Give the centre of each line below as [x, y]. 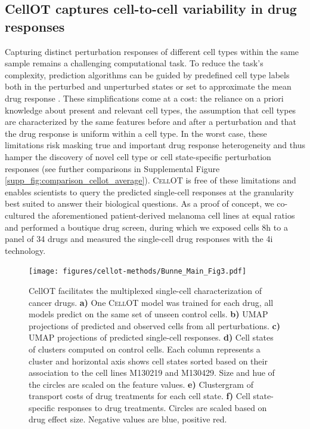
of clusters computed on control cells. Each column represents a [145, 349]
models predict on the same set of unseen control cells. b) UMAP [148, 314]
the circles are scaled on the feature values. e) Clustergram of [141, 384]
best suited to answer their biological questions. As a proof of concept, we [139, 203]
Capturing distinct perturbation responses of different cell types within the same [152, 51]
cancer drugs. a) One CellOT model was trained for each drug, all [151, 302]
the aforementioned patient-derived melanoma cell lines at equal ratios [166, 215]
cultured [20, 215]
